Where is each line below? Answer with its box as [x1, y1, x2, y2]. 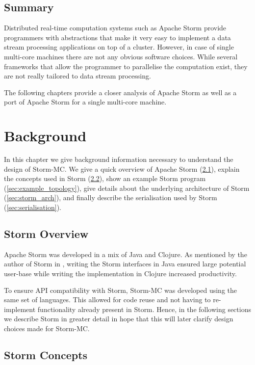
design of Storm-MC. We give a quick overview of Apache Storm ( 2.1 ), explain [4, 163, 240, 174]
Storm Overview [4, 226, 89, 241]
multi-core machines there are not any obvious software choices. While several [4, 51, 238, 61]
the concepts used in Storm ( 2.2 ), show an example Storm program [4, 173, 206, 183]
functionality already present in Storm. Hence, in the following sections [37, 304, 251, 314]
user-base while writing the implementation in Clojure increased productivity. [4, 268, 237, 279]
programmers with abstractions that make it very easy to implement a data [4, 32, 231, 42]
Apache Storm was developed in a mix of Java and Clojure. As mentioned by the [4, 249, 247, 259]
